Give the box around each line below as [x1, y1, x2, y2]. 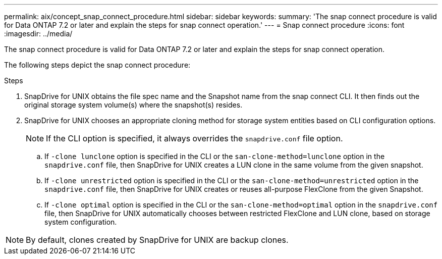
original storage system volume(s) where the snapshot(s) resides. [24, 100, 243, 109]
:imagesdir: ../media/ [4, 29, 73, 38]
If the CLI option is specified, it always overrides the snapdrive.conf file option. [46, 133, 343, 143]
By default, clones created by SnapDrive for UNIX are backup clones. [26, 235, 289, 245]
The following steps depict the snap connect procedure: [4, 61, 191, 69]
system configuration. [44, 218, 117, 226]
